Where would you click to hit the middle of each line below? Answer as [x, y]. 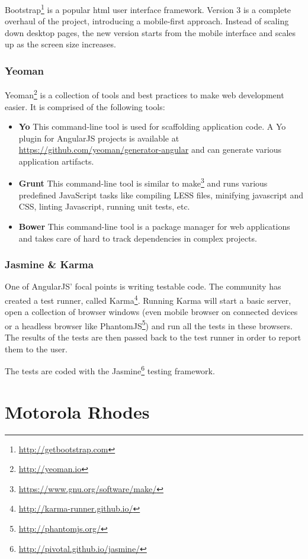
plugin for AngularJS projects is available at [99, 138]
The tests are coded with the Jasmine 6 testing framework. [110, 370]
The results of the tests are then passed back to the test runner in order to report [153, 337]
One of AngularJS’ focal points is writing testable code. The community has [143, 286]
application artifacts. [56, 161]
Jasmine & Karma [49, 264]
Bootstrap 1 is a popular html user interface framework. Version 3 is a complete [148, 9]
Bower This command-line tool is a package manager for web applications [154, 226]
